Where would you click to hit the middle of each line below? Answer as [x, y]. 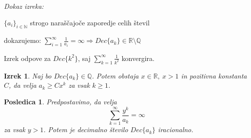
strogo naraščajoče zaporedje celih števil [90, 22]
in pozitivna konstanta [214, 75]
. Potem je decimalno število [86, 129]
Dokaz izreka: [24, 6]
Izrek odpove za [28, 58]
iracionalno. [176, 129]
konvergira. [138, 58]
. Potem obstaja [115, 75]
